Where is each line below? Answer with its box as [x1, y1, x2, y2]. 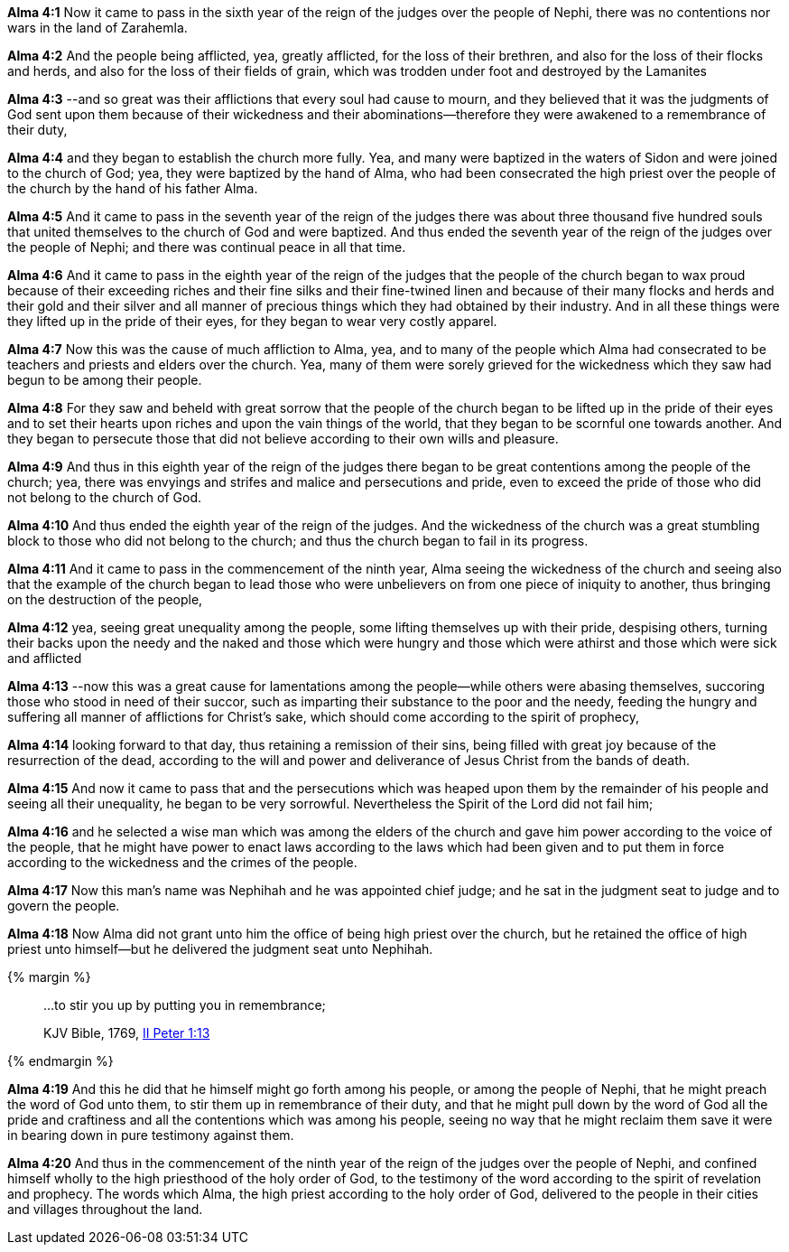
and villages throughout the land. [7, 1201, 203, 1217]
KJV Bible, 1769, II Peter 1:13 [43, 1025, 210, 1041]
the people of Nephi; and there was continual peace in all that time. [7, 239, 406, 255]
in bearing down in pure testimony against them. [7, 1127, 294, 1143]
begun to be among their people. [7, 372, 202, 388]
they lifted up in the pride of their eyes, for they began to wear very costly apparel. [7, 313, 497, 329]
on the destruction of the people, [7, 592, 203, 607]
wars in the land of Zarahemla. [7, 20, 188, 35]
